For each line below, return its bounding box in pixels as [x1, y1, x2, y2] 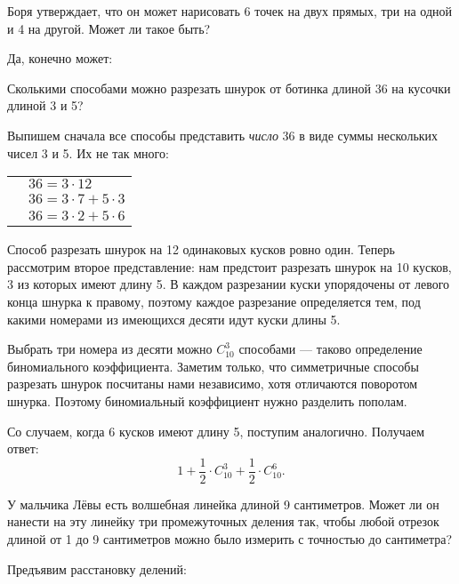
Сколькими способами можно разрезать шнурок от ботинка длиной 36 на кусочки [7, 78, 451, 97]
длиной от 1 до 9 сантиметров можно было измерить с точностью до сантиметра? [7, 529, 453, 548]
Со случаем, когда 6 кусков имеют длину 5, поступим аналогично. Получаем [7, 421, 425, 440]
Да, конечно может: [7, 49, 113, 68]
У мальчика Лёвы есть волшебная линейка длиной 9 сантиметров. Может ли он [7, 494, 439, 513]
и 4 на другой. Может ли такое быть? [7, 19, 211, 37]
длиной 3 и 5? [7, 96, 84, 115]
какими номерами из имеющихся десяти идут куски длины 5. [7, 309, 341, 328]
